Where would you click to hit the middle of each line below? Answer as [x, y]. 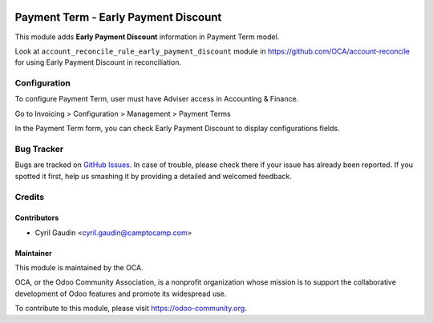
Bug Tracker [39, 149]
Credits [29, 197]
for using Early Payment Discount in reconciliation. [98, 62]
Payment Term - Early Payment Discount [118, 17]
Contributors [37, 218]
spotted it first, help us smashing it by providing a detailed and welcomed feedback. [153, 176]
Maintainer [33, 253]
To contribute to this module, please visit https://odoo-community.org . [131, 309]
